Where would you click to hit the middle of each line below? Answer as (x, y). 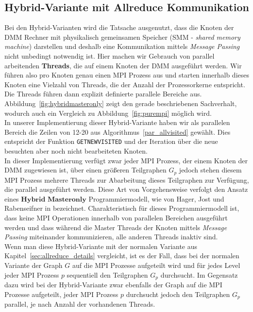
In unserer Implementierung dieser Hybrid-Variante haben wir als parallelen (117, 122)
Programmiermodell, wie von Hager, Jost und (156, 198)
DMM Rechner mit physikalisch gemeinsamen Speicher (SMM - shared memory (122, 37)
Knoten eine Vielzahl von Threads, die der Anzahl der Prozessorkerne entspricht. (125, 84)
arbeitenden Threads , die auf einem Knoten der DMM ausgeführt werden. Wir (123, 65)
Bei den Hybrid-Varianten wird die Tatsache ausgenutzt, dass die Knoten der (119, 27)
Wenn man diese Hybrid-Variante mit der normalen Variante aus (101, 246)
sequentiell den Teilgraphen (107, 274)
